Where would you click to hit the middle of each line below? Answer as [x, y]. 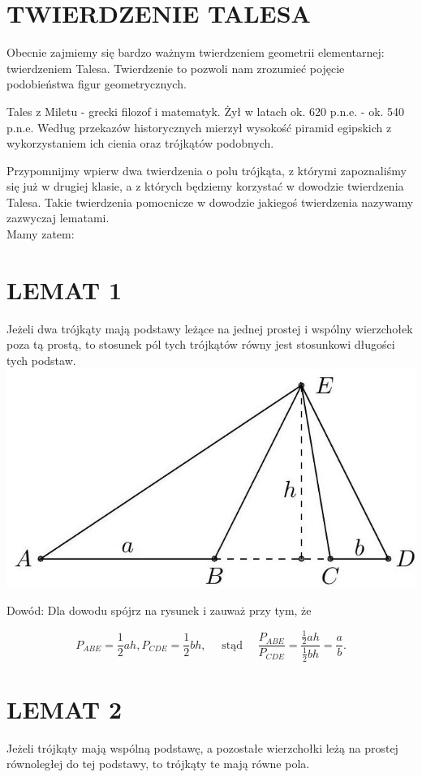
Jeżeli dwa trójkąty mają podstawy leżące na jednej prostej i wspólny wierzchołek [210, 328]
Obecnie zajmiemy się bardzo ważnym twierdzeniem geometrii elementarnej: [196, 52]
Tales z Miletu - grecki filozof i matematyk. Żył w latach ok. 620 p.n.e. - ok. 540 [206, 111]
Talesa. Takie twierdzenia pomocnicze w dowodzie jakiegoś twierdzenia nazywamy [210, 202]
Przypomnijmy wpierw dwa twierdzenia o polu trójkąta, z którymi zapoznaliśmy [207, 170]
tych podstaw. [41, 360]
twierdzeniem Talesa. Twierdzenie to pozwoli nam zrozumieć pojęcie [176, 68]
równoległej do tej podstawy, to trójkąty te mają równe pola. [158, 764]
